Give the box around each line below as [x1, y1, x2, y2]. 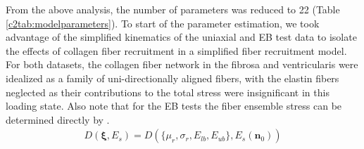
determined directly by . [6, 112, 110, 127]
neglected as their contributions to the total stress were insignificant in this [6, 84, 330, 99]
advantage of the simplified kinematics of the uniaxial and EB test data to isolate [6, 30, 357, 44]
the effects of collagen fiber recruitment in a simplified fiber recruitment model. [6, 43, 347, 58]
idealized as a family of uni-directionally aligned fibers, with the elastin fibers [6, 70, 339, 85]
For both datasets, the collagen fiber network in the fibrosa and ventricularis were [6, 57, 358, 72]
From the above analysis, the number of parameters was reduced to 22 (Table [6, 2, 340, 16]
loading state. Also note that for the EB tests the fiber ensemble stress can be [6, 98, 342, 113]
